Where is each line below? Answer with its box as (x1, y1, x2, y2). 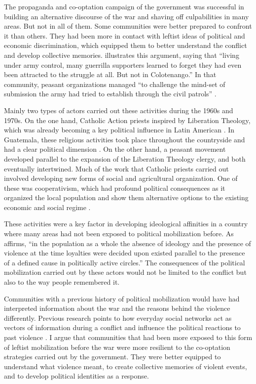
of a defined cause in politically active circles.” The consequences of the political (4, 257, 245, 267)
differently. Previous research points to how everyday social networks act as (4, 312, 232, 323)
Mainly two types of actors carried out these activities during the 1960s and (4, 105, 233, 115)
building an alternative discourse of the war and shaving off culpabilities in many (4, 11, 249, 21)
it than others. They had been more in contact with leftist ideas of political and (4, 30, 245, 41)
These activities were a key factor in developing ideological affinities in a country (4, 218, 248, 229)
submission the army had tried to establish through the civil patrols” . (4, 88, 217, 99)
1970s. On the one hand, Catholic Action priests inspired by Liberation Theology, (4, 115, 251, 125)
